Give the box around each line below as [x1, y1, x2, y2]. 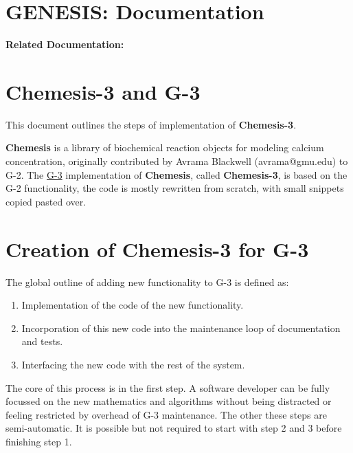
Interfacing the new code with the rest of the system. [21, 357, 245, 371]
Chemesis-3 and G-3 [5, 77, 201, 105]
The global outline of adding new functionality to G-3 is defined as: [5, 274, 289, 289]
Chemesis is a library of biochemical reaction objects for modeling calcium [5, 140, 324, 155]
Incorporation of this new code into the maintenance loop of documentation [21, 320, 341, 335]
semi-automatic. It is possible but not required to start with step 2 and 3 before [5, 421, 342, 435]
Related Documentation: [5, 37, 124, 52]
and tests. [21, 334, 63, 349]
